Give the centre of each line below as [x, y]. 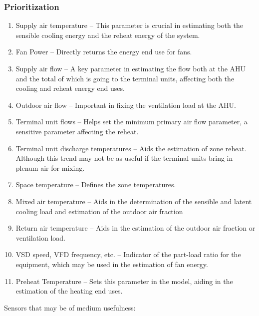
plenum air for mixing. [50, 167]
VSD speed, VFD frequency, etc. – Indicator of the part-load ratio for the [128, 254]
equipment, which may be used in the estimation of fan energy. [112, 264]
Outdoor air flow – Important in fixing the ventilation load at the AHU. [126, 105]
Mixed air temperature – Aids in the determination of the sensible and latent [134, 201]
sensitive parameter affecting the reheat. [77, 131]
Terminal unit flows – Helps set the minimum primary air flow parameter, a [131, 122]
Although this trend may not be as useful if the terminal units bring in [124, 158]
